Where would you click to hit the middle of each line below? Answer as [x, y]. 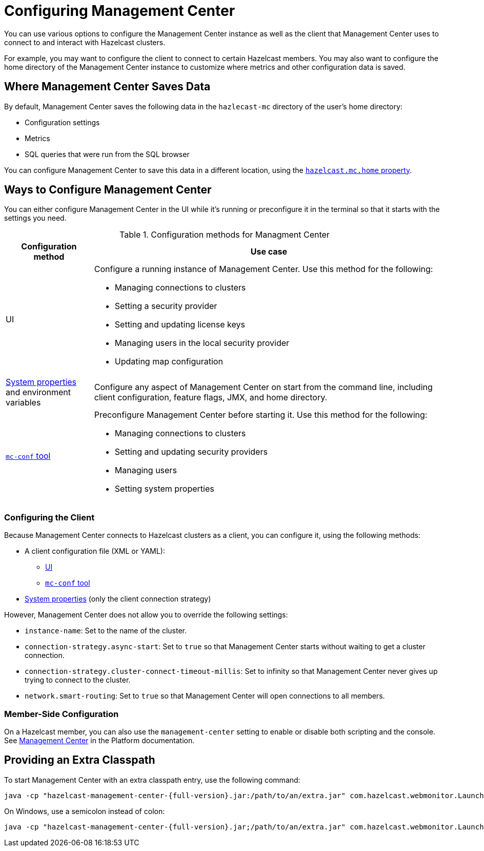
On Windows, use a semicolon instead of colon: [85, 811]
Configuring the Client [49, 517]
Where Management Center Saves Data [107, 87]
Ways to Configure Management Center [108, 190]
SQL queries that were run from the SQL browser [107, 154]
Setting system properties [164, 489]
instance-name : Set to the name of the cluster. [106, 631]
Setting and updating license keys [180, 325]
